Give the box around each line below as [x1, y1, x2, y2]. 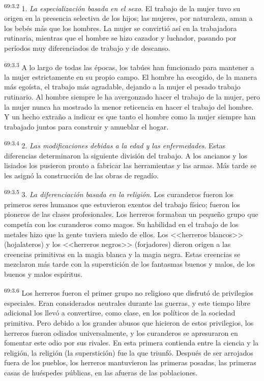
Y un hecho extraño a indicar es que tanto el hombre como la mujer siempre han [4, 111, 256, 122]
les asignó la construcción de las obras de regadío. [4, 170, 159, 180]
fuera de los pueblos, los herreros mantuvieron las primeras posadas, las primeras [4, 357, 256, 368]
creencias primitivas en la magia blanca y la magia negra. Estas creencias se [4, 248, 241, 259]
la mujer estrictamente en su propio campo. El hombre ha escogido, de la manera [4, 71, 257, 82]
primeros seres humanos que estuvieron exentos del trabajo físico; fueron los [4, 199, 241, 209]
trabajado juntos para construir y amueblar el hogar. [4, 121, 169, 132]
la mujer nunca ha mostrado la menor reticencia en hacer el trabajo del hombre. [4, 101, 254, 112]
